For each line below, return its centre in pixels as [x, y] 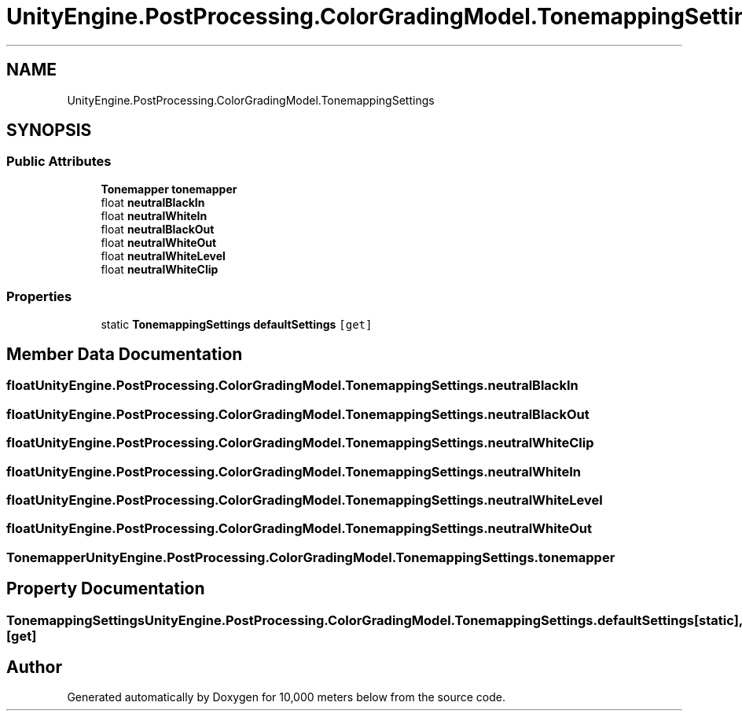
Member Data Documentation [125, 354]
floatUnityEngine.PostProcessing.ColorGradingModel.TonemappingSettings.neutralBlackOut [298, 414]
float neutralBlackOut [158, 229]
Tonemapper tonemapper [169, 189]
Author [34, 667]
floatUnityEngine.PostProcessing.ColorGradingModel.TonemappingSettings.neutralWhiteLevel [305, 500]
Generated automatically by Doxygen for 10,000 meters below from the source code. [286, 697]
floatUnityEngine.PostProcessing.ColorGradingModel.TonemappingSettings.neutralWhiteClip [300, 443]
